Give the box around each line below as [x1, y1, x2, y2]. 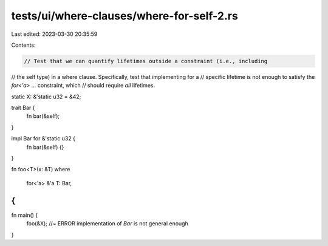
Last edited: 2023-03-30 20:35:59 [11, 30, 98, 38]
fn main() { [11, 211, 38, 219]
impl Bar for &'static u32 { [11, 135, 76, 142]
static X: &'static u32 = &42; [11, 93, 81, 100]
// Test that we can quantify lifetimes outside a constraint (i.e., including [24, 58, 268, 64]
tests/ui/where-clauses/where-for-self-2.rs [11, 9, 238, 22]
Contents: [11, 41, 36, 49]
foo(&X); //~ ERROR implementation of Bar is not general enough [26, 220, 188, 227]
